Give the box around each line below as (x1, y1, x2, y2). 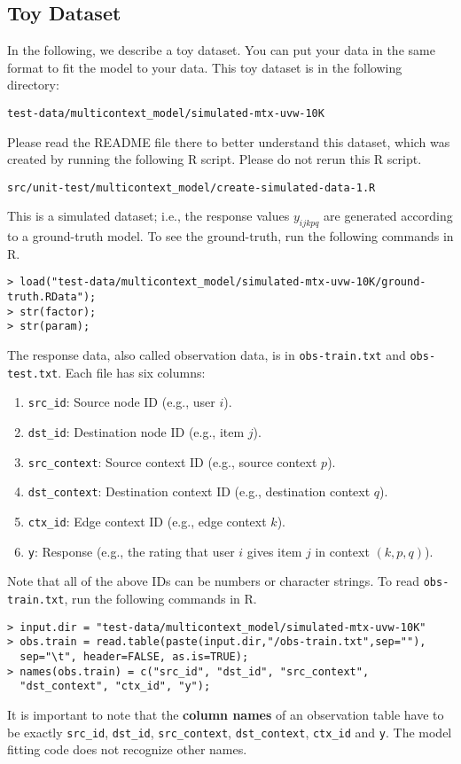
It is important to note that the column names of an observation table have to (7, 705, 444, 723)
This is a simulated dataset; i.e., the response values (7, 207, 290, 225)
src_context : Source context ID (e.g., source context (27, 452, 317, 471)
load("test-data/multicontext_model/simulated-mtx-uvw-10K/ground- (20, 276, 426, 289)
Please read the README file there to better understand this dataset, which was (7, 132, 450, 151)
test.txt (7, 367, 59, 380)
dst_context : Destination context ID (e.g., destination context (27, 482, 371, 501)
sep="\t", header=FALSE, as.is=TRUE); (20, 650, 249, 663)
